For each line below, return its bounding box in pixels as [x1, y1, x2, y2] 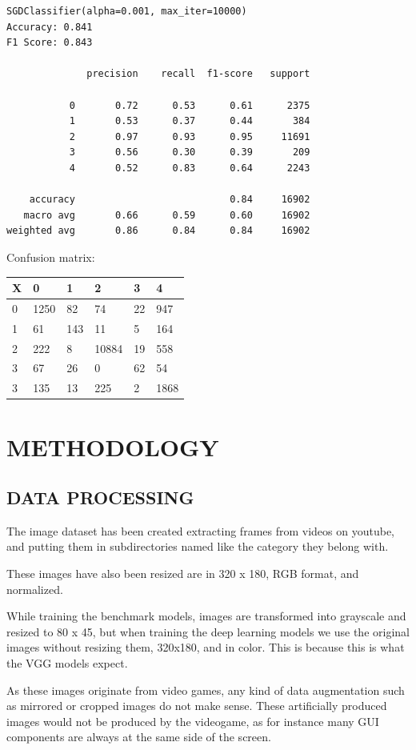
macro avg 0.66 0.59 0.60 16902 [23, 209, 310, 221]
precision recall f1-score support [86, 68, 310, 80]
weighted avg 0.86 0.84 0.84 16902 [6, 225, 310, 237]
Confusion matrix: [6, 248, 95, 265]
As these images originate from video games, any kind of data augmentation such [6, 681, 405, 698]
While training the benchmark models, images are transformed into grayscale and [6, 608, 406, 624]
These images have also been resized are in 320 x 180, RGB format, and [6, 565, 359, 582]
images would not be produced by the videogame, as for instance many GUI [6, 712, 379, 729]
